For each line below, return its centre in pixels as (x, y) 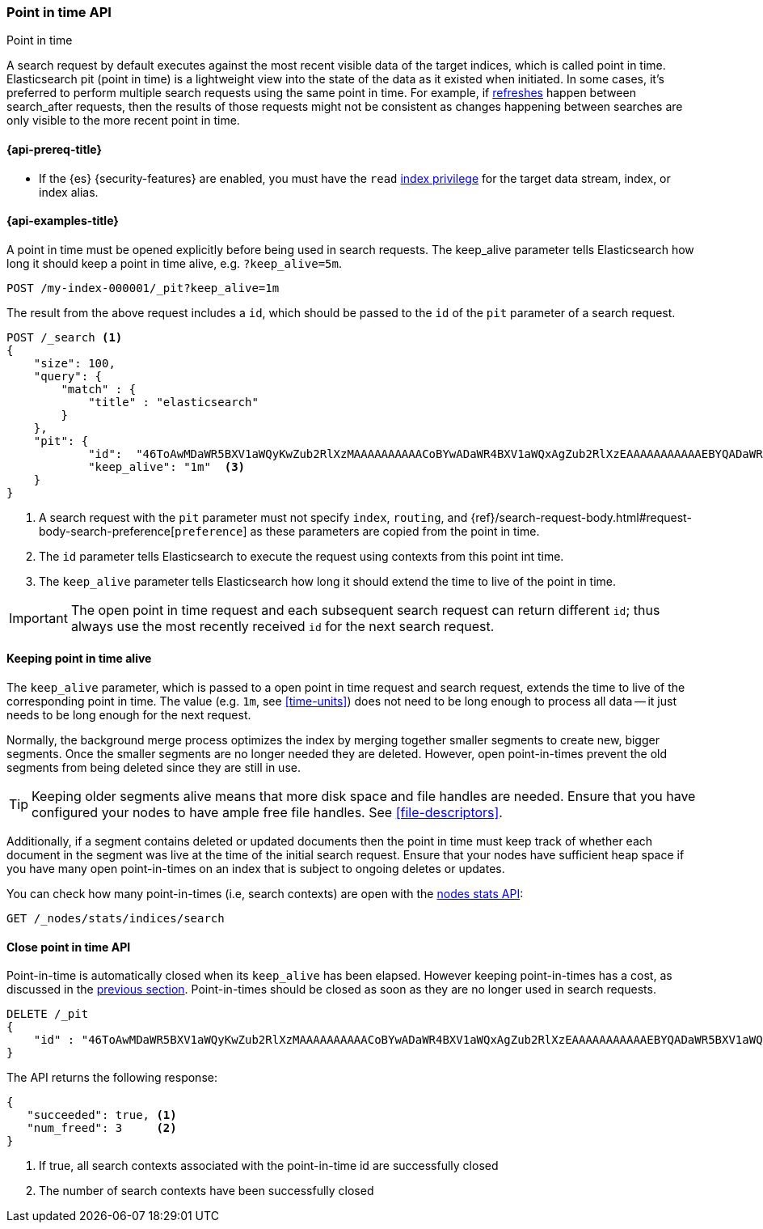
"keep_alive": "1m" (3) (167, 466)
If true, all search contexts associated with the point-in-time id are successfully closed (269, 1166)
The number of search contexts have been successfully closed (207, 1191)
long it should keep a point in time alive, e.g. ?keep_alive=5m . (174, 263)
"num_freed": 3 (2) (102, 1128)
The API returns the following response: (112, 1078)
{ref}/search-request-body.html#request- (581, 517)
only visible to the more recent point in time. (123, 121)
